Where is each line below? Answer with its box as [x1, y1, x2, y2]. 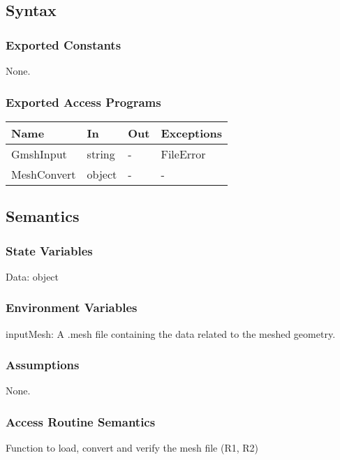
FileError [161, 145, 206, 162]
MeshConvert [11, 165, 76, 182]
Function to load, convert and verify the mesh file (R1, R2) [6, 440, 259, 455]
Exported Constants [6, 36, 121, 53]
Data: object [6, 269, 59, 283]
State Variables [6, 242, 93, 259]
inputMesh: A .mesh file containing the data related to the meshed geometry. [6, 326, 336, 341]
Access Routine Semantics [6, 413, 156, 430]
